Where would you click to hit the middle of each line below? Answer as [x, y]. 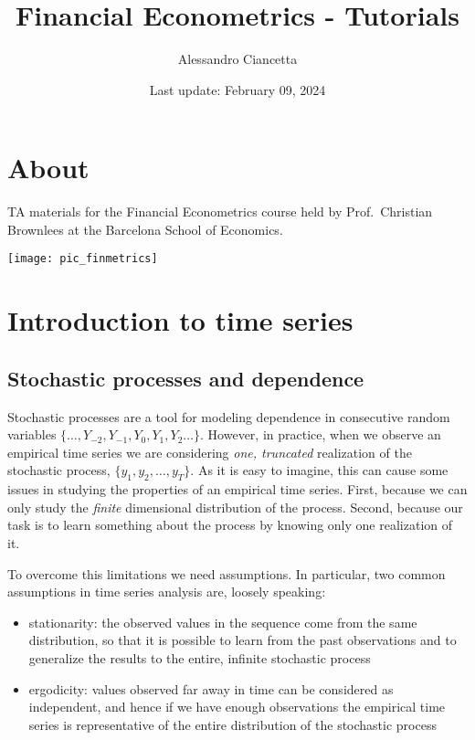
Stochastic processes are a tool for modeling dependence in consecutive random [229, 416]
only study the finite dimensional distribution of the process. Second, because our [235, 507]
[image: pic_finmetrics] [83, 259]
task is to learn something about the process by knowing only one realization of [230, 525]
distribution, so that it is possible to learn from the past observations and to [243, 640]
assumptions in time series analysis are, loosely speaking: [167, 592]
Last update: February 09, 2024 [237, 89]
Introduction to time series [180, 320]
